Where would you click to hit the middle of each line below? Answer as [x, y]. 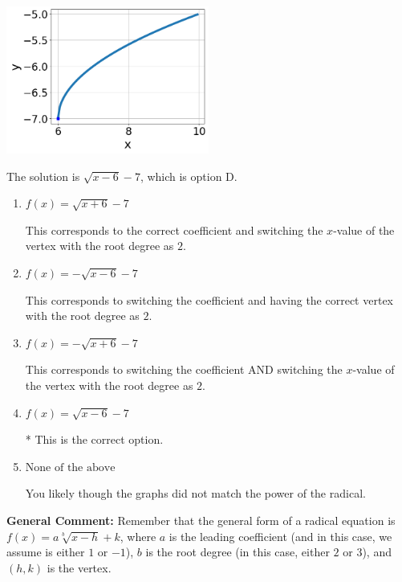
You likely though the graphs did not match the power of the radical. [195, 493]
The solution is [43, 176]
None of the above [70, 467]
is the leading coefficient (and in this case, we [280, 536]
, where [138, 536]
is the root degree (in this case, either [238, 552]
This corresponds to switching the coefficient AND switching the [184, 369]
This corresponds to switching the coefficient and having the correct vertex [209, 299]
